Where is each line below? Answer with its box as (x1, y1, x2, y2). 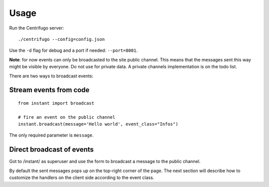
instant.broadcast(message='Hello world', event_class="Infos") (18, 121, 179, 127)
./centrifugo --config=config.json (18, 36, 105, 42)
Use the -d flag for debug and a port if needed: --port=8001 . (9, 47, 138, 53)
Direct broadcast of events (9, 145, 94, 154)
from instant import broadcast (18, 100, 95, 106)
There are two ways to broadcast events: (9, 73, 94, 79)
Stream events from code (9, 86, 90, 94)
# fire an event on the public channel (18, 114, 116, 120)
